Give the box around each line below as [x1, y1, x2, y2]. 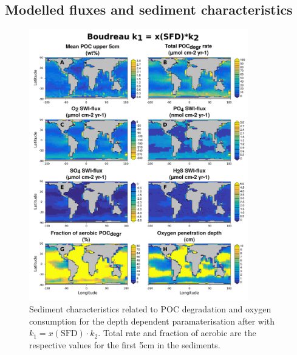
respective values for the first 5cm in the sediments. [29, 338, 220, 351]
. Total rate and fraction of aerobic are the [98, 326, 256, 339]
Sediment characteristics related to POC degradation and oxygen [29, 303, 271, 315]
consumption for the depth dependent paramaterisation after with [29, 314, 275, 327]
